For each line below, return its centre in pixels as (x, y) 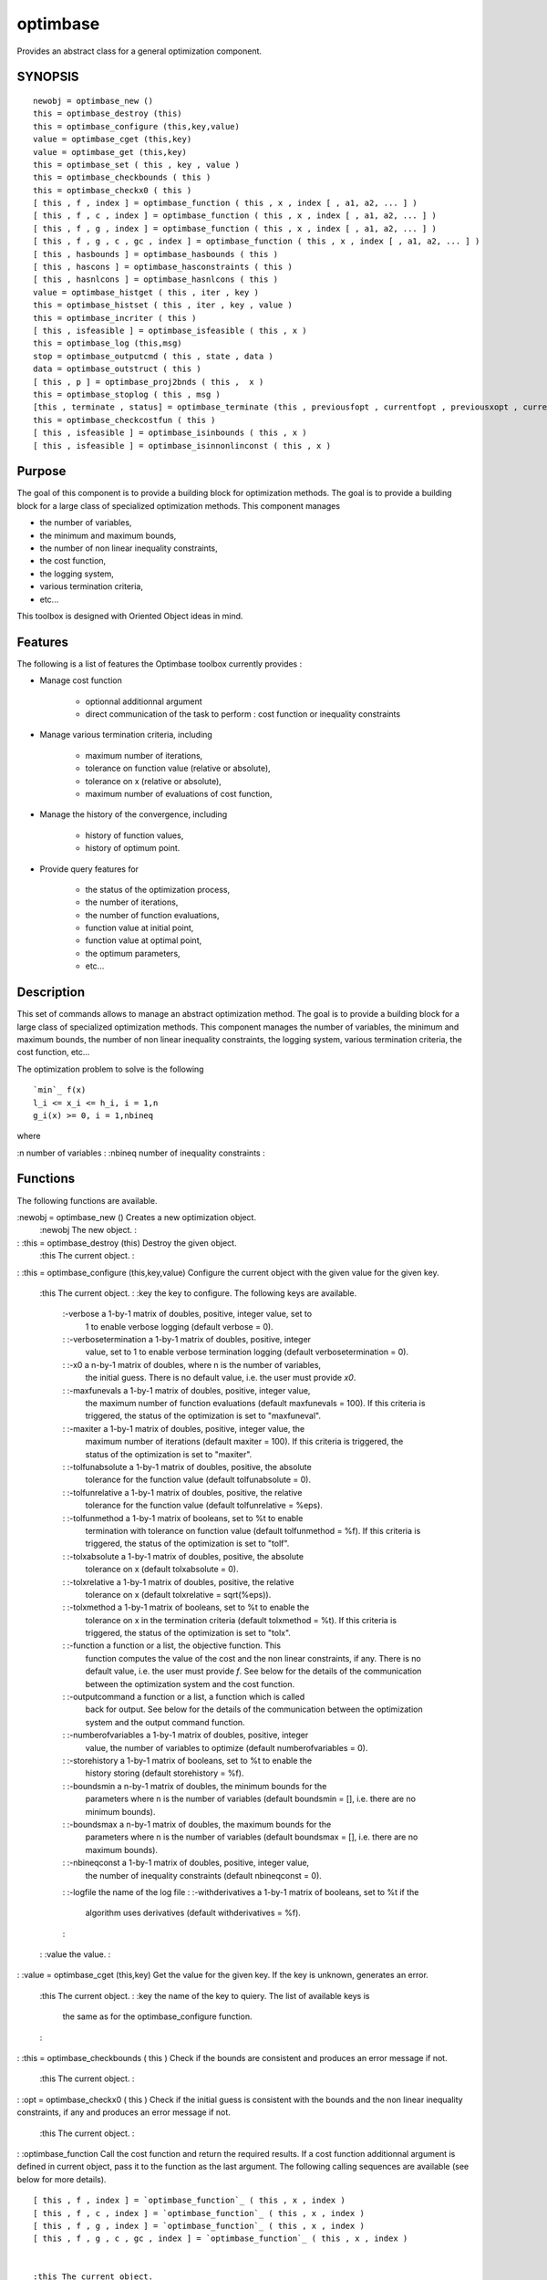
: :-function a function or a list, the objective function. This (172, 1645)
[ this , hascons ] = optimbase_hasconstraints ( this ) (163, 267)
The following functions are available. (87, 1200)
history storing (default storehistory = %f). (165, 1773)
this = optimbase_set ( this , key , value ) (137, 165)
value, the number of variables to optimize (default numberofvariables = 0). (227, 1747)
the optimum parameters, (133, 953)
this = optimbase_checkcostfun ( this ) (124, 420)
